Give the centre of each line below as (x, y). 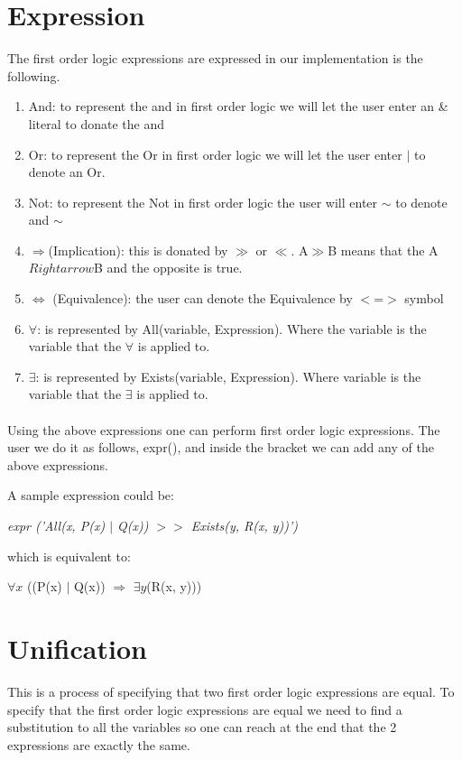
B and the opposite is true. (168, 268)
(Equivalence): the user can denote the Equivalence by (203, 298)
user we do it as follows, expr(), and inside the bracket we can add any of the (221, 447)
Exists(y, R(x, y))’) (245, 525)
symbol (424, 298)
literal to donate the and (96, 123)
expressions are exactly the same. (99, 744)
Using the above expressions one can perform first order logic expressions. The (224, 429)
